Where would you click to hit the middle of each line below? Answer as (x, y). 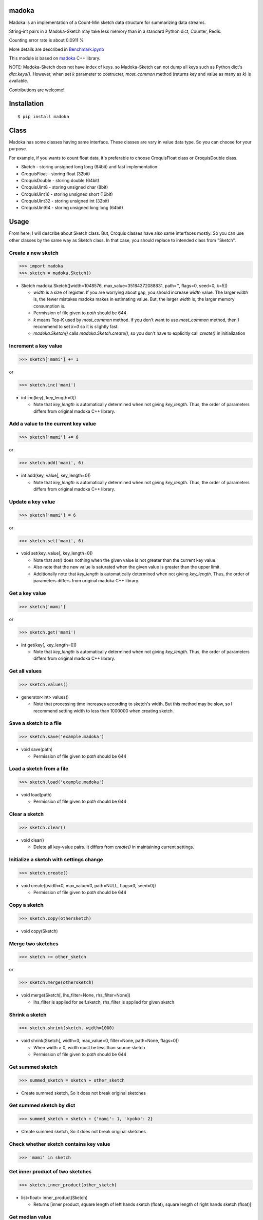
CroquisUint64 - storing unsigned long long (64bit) (72, 208)
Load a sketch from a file (39, 769)
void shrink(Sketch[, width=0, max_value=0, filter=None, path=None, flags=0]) (100, 1041)
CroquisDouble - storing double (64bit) (60, 180)
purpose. (18, 149)
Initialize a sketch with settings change (56, 860)
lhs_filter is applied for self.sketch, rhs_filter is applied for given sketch (104, 1002)
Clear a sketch (26, 814)
